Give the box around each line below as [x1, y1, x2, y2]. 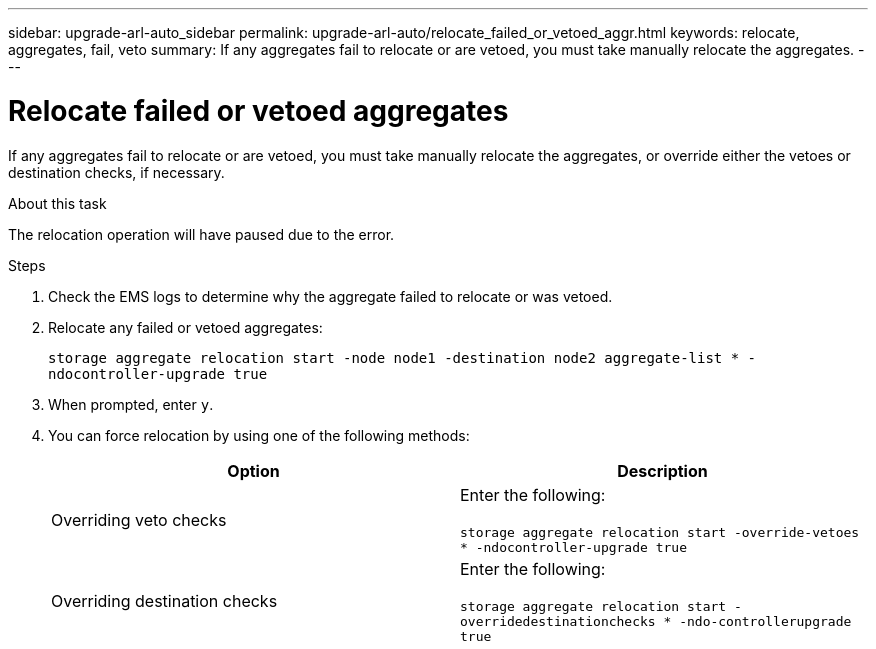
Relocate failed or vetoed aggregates [8, 93, 509, 128]
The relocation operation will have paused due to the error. [8, 225, 395, 243]
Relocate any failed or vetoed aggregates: [48, 318, 323, 336]
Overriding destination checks [51, 591, 278, 611]
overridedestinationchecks [460, 613, 656, 629]
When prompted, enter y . [48, 395, 214, 413]
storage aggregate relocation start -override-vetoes [460, 524, 860, 540]
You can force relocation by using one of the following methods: [48, 426, 470, 444]
